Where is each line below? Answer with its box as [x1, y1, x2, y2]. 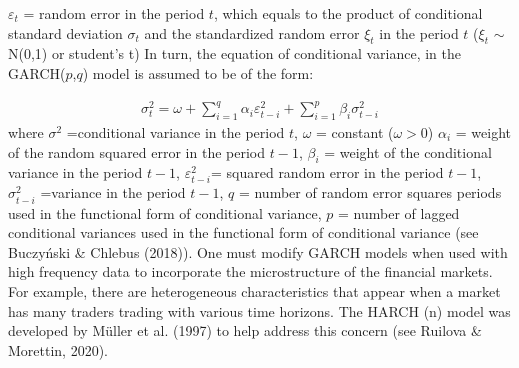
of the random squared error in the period [8, 141, 266, 162]
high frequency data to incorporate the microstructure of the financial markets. [8, 261, 493, 282]
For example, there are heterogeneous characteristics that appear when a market [8, 280, 501, 301]
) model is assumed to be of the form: [82, 62, 314, 83]
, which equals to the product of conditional [213, 3, 483, 23]
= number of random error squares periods [238, 182, 502, 203]
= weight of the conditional [324, 141, 492, 162]
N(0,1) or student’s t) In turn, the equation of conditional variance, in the [8, 43, 461, 64]
